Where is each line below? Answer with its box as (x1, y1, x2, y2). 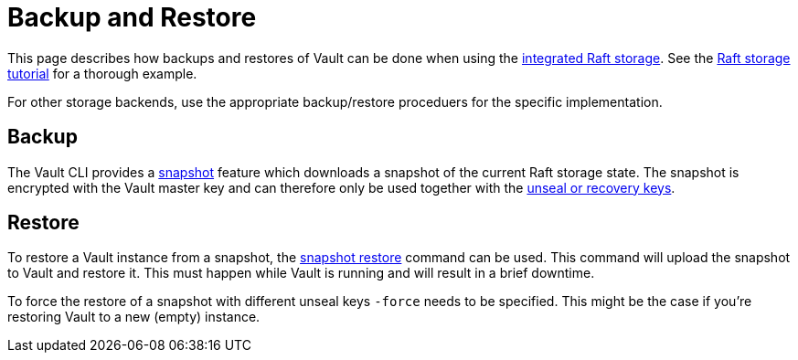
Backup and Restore (7, 2, 257, 33)
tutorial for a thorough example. (7, 65, 197, 81)
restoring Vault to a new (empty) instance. (7, 309, 261, 325)
